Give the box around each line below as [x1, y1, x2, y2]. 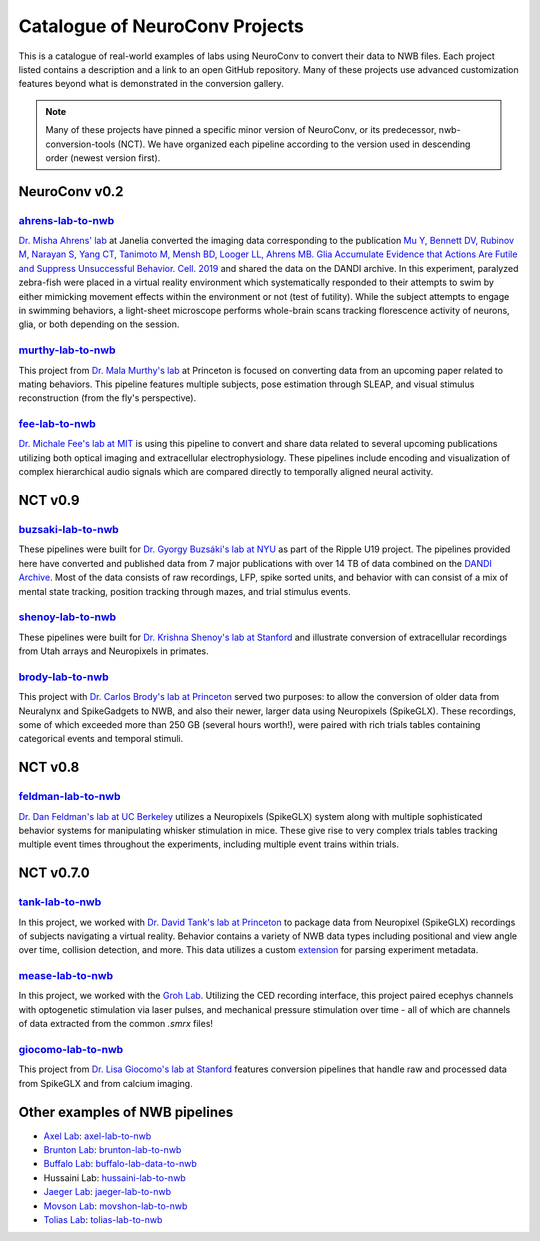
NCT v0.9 [18, 492, 80, 509]
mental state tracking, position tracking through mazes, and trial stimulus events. [18, 585, 351, 597]
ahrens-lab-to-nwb [18, 213, 115, 227]
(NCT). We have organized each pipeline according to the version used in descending [117, 138, 471, 150]
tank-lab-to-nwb [18, 895, 102, 909]
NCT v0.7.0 [18, 865, 90, 882]
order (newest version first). [45, 151, 161, 164]
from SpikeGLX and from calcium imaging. [18, 1077, 194, 1089]
